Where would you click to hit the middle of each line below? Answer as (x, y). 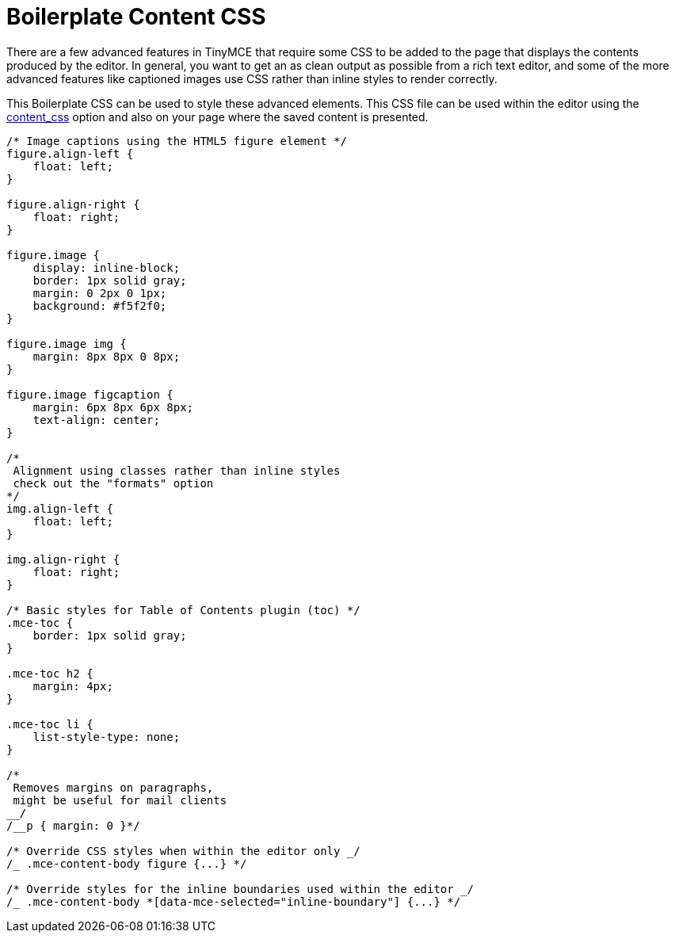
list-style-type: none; (107, 737)
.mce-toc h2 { (50, 673)
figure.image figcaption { (90, 394)
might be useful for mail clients (120, 800)
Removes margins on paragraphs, (113, 787)
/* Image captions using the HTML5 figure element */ (177, 141)
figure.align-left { (70, 153)
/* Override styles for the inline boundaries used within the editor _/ (240, 889)
